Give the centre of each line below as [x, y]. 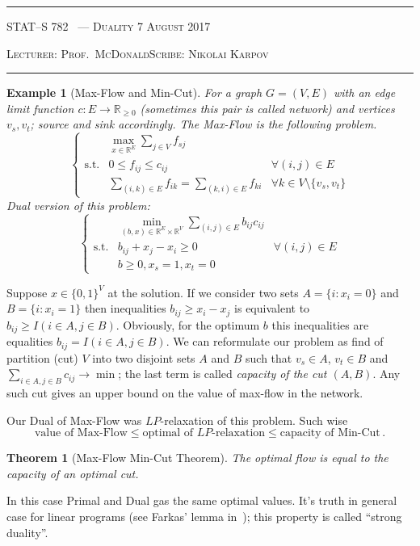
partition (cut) [42, 357]
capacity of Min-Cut [330, 433]
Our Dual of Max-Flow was [74, 420]
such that [269, 357]
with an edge [365, 92]
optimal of [168, 433]
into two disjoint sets [144, 357]
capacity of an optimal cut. [73, 473]
